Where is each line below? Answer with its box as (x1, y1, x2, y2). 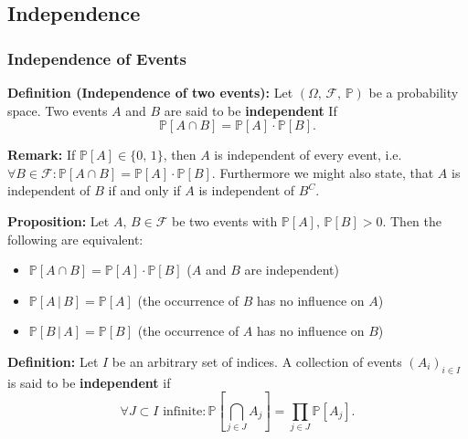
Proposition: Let (7, 211, 110, 230)
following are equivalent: (7, 229, 144, 248)
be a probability (368, 83, 459, 101)
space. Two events (7, 100, 108, 120)
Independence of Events (7, 47, 186, 69)
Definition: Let (7, 351, 99, 371)
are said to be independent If (164, 100, 337, 120)
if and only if (108, 181, 181, 200)
